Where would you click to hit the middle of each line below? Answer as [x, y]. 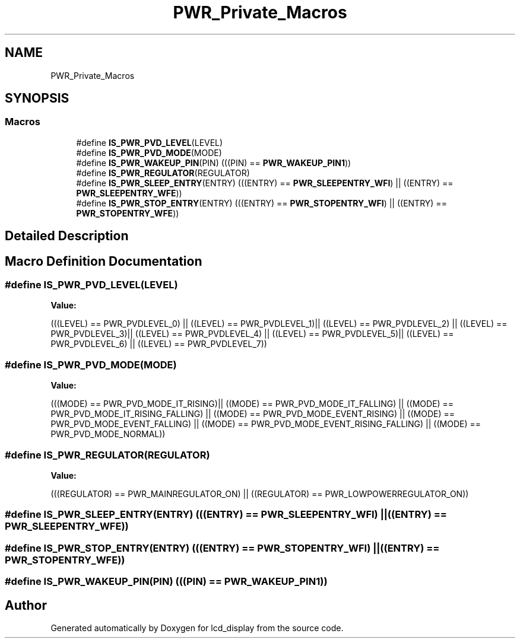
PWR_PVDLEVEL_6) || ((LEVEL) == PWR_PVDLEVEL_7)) [159, 344]
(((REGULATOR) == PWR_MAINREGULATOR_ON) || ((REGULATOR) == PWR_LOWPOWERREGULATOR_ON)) [260, 494]
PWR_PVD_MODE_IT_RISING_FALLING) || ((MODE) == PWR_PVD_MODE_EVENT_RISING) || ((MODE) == [253, 414]
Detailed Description [67, 236]
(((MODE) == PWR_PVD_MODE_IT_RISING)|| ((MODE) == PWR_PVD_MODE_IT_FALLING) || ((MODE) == [252, 404]
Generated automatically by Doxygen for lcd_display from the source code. [197, 628]
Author [26, 605]
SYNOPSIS [37, 98]
